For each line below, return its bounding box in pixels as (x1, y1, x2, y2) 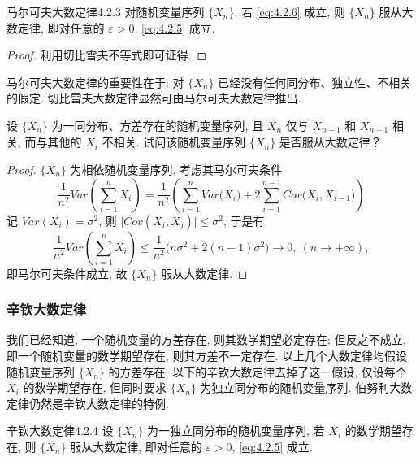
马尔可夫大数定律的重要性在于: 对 (6, 73, 184, 90)
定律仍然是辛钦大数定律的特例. (6, 394, 169, 411)
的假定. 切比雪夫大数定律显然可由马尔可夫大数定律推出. (6, 89, 301, 107)
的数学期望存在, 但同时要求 (23, 379, 167, 396)
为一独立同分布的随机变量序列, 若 (147, 422, 325, 439)
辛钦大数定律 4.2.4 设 (6, 422, 114, 439)
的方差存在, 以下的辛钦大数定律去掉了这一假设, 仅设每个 (108, 363, 407, 380)
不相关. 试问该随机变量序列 (102, 133, 246, 150)
